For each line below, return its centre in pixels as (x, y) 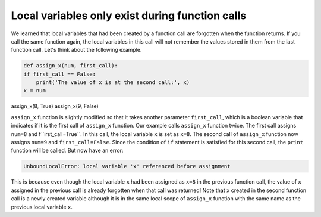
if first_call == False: (60, 74)
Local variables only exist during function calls (129, 15)
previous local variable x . (42, 207)
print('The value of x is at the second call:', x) (113, 83)
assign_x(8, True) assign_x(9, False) (55, 106)
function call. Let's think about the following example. (76, 50)
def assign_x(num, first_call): (71, 66)
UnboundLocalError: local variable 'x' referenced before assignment (127, 166)
